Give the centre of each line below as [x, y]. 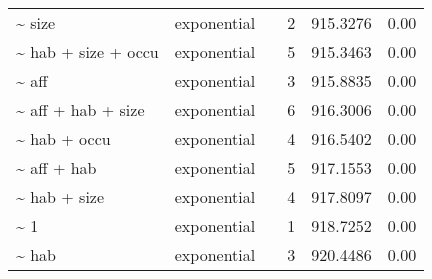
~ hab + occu [63, 138]
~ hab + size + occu [87, 51]
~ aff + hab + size [80, 109]
